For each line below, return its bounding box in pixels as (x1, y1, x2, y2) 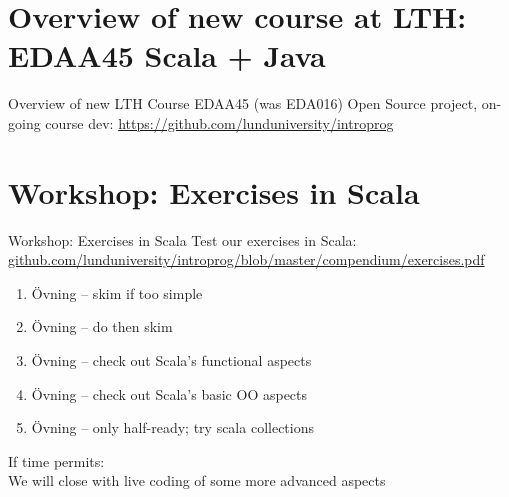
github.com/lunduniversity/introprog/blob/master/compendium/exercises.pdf (8, 249, 485, 270)
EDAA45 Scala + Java (8, 35, 326, 76)
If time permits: (8, 450, 105, 471)
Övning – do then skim (31, 316, 173, 337)
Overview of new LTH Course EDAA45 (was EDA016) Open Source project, (8, 93, 478, 114)
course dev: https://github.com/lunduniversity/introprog (45, 112, 394, 133)
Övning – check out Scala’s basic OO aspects (31, 383, 308, 404)
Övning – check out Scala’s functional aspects (31, 350, 312, 370)
